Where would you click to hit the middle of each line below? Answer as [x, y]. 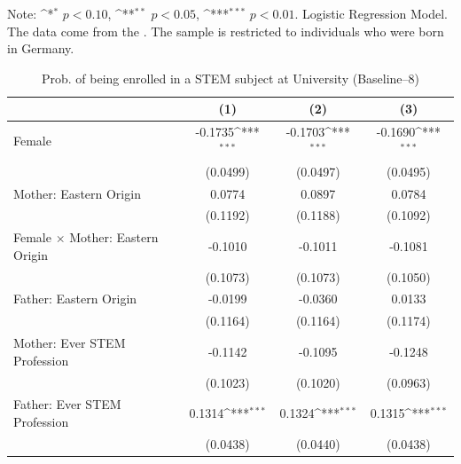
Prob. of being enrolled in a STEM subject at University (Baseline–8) [230, 78]
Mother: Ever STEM [70, 343]
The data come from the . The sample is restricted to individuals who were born [226, 31]
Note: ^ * [31, 13]
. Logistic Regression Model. [371, 13]
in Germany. [41, 48]
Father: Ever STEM [67, 404]
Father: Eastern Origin [75, 299]
